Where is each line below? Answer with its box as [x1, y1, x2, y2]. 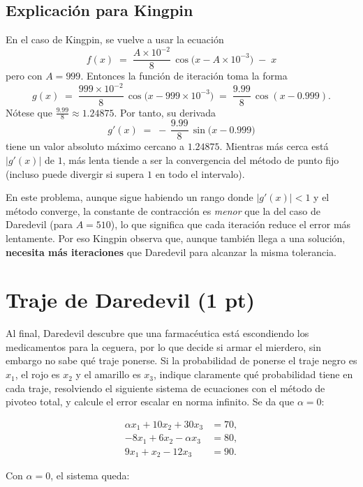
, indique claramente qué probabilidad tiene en [154, 367, 353, 382]
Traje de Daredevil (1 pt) [6, 285, 255, 314]
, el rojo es [15, 367, 60, 382]
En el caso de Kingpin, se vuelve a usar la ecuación [6, 32, 224, 47]
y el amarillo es [75, 367, 141, 382]
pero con [6, 68, 43, 83]
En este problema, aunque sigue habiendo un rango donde [6, 190, 253, 204]
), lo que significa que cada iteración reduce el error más [110, 217, 351, 232]
